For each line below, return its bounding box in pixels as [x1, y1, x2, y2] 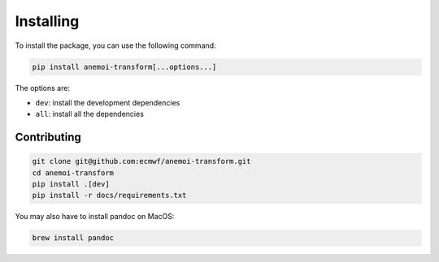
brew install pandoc [32, 234, 114, 243]
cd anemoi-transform [32, 168, 114, 178]
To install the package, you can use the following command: [15, 41, 216, 50]
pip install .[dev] [32, 179, 110, 189]
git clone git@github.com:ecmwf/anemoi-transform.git [32, 157, 251, 166]
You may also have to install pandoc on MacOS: [15, 212, 175, 221]
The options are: [15, 83, 71, 92]
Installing [15, 12, 80, 30]
